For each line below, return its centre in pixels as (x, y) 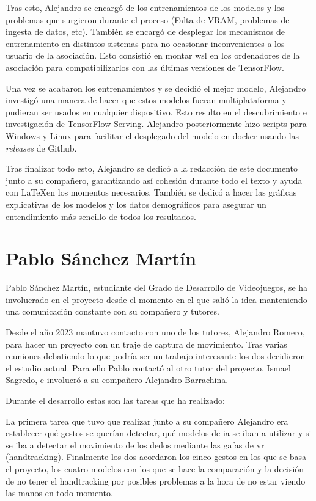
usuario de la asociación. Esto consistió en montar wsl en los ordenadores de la (153, 55)
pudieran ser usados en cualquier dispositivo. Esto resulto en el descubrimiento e (156, 112)
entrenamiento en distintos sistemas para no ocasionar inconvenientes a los (145, 43)
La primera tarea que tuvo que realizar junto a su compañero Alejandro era (147, 421)
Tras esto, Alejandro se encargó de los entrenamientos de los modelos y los (145, 7)
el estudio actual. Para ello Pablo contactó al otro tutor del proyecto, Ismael (148, 368)
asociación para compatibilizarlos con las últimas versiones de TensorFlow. (145, 67)
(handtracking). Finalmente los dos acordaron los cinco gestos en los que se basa (156, 457)
